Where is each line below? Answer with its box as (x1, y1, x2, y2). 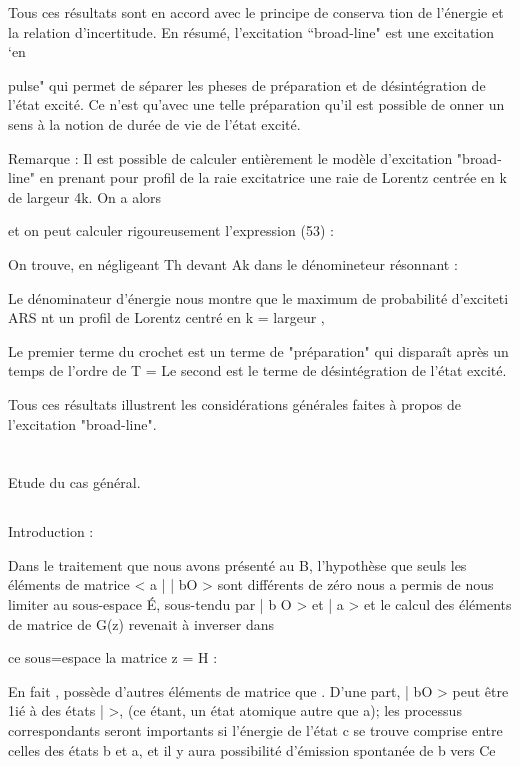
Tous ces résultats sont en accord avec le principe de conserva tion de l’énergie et (8, 2, 504, 22)
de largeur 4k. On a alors (8, 186, 162, 207)
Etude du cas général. (8, 472, 141, 493)
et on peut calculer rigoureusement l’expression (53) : (8, 220, 334, 241)
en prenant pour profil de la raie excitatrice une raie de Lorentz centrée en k (39, 167, 507, 188)
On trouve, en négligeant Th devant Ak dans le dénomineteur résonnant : (8, 253, 458, 274)
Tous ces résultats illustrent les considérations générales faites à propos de (8, 393, 461, 414)
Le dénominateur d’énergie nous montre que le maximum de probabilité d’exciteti (8, 287, 509, 308)
